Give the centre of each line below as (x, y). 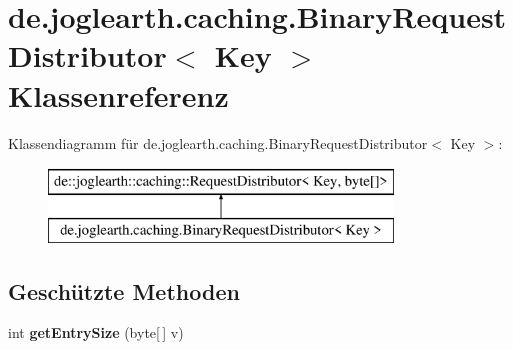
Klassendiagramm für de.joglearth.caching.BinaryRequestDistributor (218, 142)
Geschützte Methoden (124, 290)
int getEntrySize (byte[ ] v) (96, 332)
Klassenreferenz (118, 94)
